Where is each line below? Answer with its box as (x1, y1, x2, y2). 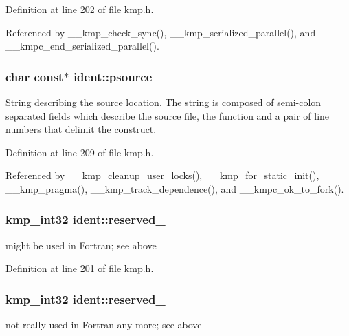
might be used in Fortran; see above (5, 238, 157, 252)
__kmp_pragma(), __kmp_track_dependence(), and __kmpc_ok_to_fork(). (5, 181, 344, 196)
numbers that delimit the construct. (5, 122, 157, 136)
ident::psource (73, 67, 153, 85)
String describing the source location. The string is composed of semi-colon (5, 95, 322, 109)
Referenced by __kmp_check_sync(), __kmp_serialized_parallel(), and (5, 25, 316, 39)
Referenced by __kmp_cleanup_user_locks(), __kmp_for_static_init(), (5, 168, 319, 182)
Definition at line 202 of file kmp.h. (5, 2, 154, 16)
